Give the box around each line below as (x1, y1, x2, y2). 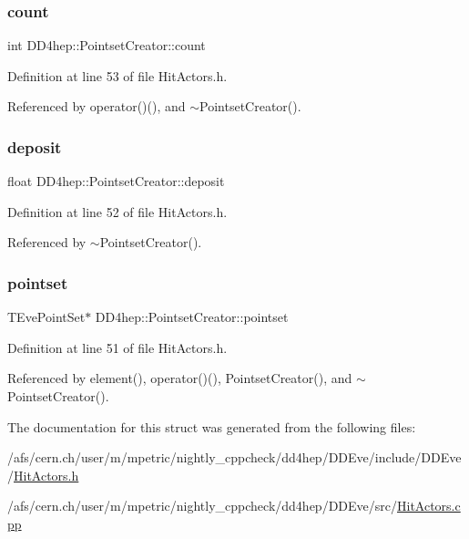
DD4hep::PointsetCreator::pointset (95, 307, 289, 327)
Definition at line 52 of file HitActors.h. (7, 202, 228, 221)
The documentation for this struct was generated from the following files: (7, 417, 416, 436)
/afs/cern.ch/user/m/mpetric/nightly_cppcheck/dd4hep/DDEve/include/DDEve (7, 448, 462, 467)
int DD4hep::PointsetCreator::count (7, 36, 206, 55)
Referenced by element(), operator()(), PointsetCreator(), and (7, 368, 352, 388)
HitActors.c (397, 496, 461, 515)
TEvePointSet (7, 307, 86, 327)
